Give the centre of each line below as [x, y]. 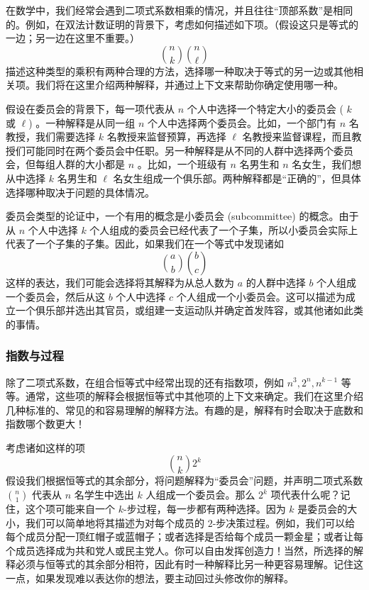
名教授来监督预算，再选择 [166, 137]
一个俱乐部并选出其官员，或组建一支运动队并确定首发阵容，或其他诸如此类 [189, 310]
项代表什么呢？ [305, 495]
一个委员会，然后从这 [55, 296]
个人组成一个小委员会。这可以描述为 [261, 296]
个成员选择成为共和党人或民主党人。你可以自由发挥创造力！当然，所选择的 [180, 550]
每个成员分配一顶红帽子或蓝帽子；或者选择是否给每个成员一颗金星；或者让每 [184, 536]
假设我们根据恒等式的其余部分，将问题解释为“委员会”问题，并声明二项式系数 [184, 480]
